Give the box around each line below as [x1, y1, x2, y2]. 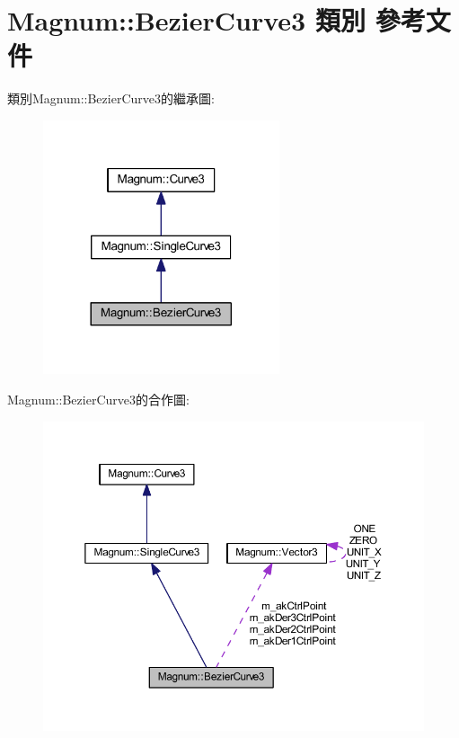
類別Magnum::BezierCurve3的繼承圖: [7, 89, 215, 108]
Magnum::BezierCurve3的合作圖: [7, 389, 190, 408]
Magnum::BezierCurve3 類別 [7, 2, 366, 39]
